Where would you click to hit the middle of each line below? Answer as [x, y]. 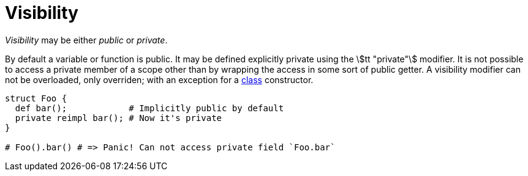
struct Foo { [36, 98]
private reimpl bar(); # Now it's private [119, 118]
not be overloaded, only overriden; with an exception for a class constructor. [159, 79]
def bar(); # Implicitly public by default [149, 108]
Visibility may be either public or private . [86, 40]
